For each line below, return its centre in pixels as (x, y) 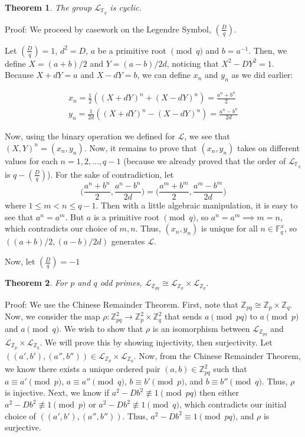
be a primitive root (132, 50)
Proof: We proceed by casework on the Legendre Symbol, (108, 29)
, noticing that (193, 63)
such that (230, 369)
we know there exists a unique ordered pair (83, 369)
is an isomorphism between (201, 328)
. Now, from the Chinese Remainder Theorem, (217, 355)
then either (219, 392)
